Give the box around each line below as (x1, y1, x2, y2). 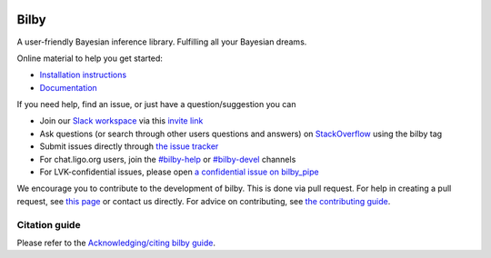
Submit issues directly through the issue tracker (39, 141, 219, 152)
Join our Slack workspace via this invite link (39, 115, 204, 126)
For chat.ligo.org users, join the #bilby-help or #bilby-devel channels (39, 154, 296, 164)
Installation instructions (39, 69, 127, 81)
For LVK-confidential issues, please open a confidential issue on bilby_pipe (39, 166, 319, 177)
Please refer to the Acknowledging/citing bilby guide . (16, 237, 215, 248)
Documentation (39, 82, 97, 93)
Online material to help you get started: (16, 53, 164, 64)
